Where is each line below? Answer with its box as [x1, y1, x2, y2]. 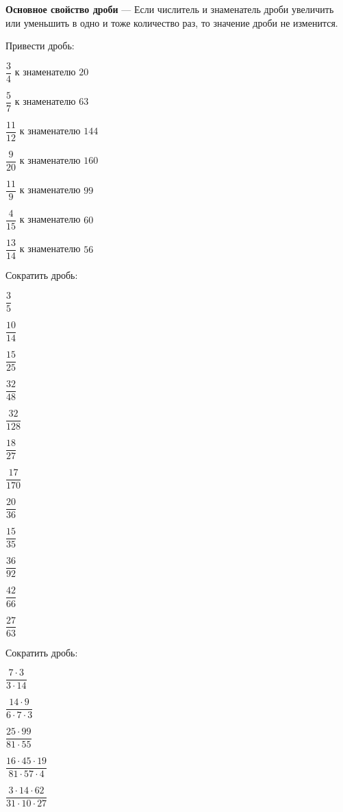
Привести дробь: [5, 38, 75, 53]
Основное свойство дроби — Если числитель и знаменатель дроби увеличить [5, 2, 334, 16]
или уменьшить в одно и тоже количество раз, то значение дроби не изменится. [5, 15, 338, 29]
